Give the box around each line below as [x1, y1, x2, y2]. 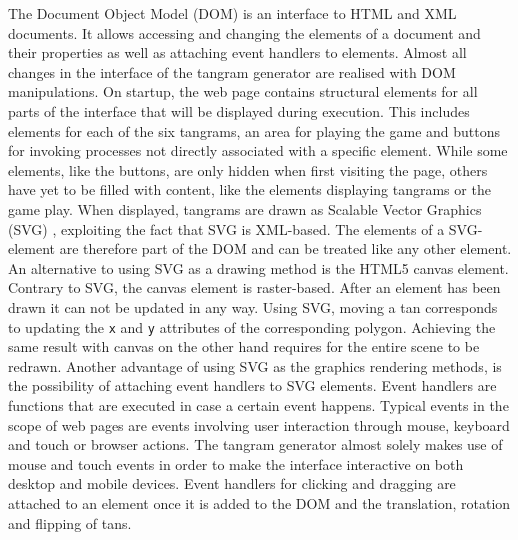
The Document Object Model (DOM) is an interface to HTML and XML [8, 3, 457, 23]
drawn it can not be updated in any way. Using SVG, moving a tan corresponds [8, 296, 498, 317]
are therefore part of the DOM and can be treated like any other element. [59, 238, 512, 259]
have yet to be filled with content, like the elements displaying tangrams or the [8, 179, 491, 200]
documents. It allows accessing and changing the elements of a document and [8, 22, 481, 43]
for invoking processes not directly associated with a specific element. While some [8, 140, 508, 161]
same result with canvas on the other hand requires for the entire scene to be [8, 336, 480, 357]
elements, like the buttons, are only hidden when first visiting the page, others [8, 159, 488, 180]
